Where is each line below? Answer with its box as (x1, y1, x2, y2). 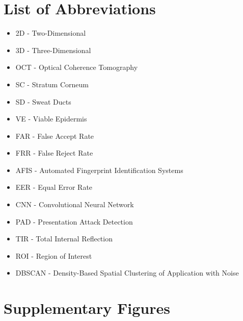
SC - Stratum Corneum (15, 79, 89, 89)
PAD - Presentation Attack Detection (15, 216, 133, 227)
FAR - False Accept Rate (15, 130, 94, 141)
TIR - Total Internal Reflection (15, 233, 113, 244)
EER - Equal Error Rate (15, 182, 93, 192)
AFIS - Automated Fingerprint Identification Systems (15, 164, 183, 175)
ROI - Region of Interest (15, 250, 92, 261)
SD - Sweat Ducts (15, 96, 71, 107)
